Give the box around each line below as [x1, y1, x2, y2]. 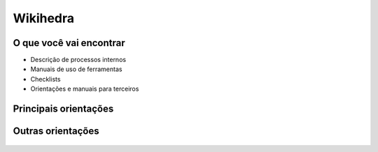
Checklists [30, 75, 61, 83]
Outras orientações [13, 126, 99, 137]
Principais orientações [13, 103, 114, 115]
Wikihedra [13, 10, 75, 26]
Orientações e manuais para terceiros [30, 84, 139, 93]
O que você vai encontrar [13, 37, 125, 49]
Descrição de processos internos [30, 56, 126, 64]
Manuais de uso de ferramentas [30, 65, 122, 73]
